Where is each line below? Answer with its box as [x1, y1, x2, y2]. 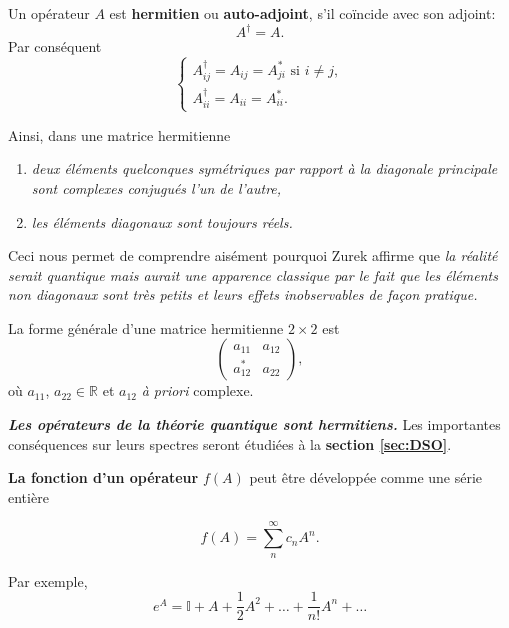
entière [8, 486, 49, 507]
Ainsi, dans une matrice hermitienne [8, 124, 231, 145]
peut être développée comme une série [249, 467, 483, 488]
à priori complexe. [141, 380, 254, 401]
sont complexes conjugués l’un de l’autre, [31, 177, 282, 198]
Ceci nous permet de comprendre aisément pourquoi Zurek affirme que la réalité [8, 245, 498, 266]
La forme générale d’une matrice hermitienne [8, 317, 284, 338]
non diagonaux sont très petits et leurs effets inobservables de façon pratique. [8, 284, 478, 305]
